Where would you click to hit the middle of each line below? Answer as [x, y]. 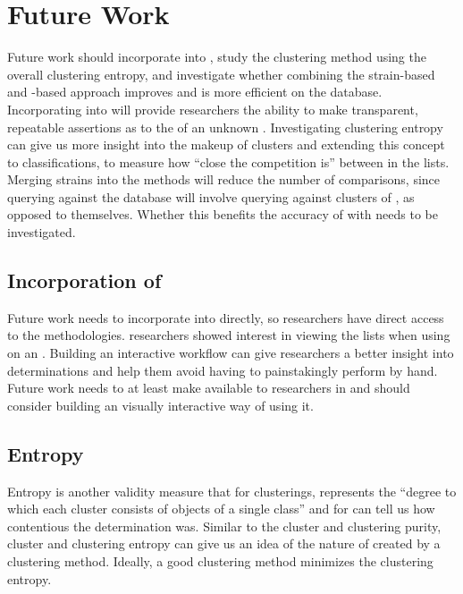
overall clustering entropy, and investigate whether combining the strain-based [221, 74]
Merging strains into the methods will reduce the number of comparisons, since [224, 179]
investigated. [42, 232]
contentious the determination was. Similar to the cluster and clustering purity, [224, 526]
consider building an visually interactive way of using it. [160, 405]
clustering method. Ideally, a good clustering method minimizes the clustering [220, 561]
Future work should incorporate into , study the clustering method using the [217, 57]
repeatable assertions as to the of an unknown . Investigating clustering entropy [225, 127]
